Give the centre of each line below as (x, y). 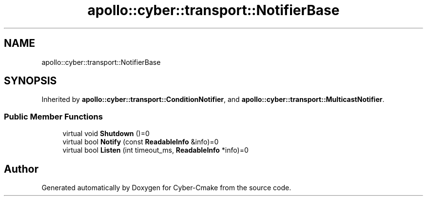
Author (21, 169)
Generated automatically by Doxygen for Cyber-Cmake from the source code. (166, 188)
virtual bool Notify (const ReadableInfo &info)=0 (141, 142)
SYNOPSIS (30, 81)
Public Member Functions (53, 116)
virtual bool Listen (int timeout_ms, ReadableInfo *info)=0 (155, 150)
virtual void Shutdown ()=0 (106, 134)
